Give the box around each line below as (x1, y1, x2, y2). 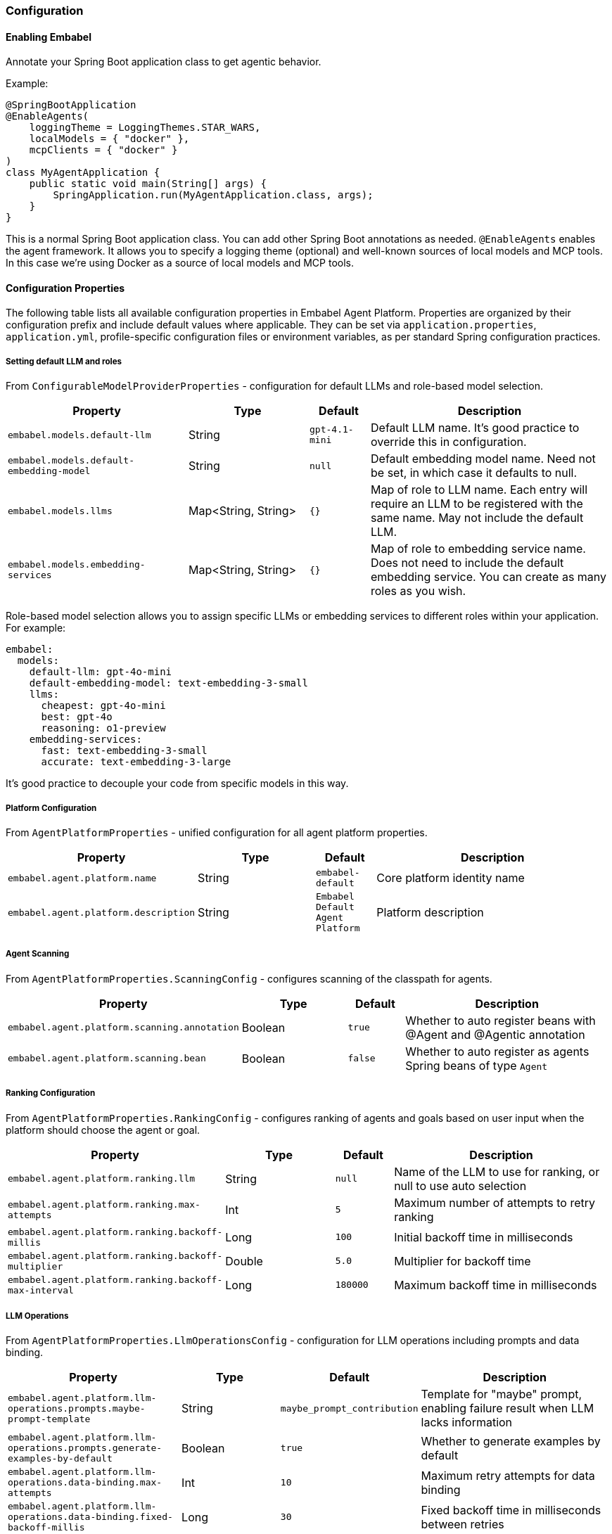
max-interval (8, 1284, 74, 1296)
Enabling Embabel (6, 30, 91, 43)
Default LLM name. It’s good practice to (371, 421, 580, 435)
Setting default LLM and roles (6, 356, 122, 366)
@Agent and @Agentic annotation (405, 1027, 585, 1042)
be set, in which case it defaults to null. (371, 466, 578, 480)
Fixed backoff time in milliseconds (421, 1502, 601, 1517)
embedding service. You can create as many (371, 570, 607, 584)
